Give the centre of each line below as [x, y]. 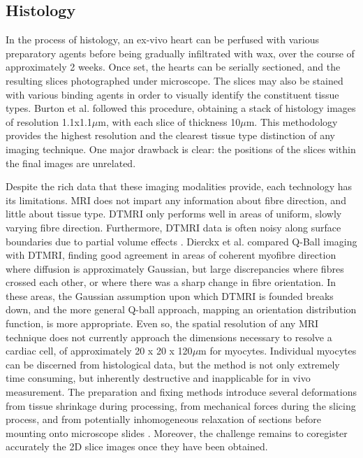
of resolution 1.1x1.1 [49, 121]
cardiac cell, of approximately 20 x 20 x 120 [99, 351]
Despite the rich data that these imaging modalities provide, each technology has [179, 186]
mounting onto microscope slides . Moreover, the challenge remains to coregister [177, 432]
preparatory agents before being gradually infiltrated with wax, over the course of [180, 53]
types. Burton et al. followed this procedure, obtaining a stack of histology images [181, 108]
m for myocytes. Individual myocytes [277, 351]
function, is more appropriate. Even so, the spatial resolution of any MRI [162, 323]
